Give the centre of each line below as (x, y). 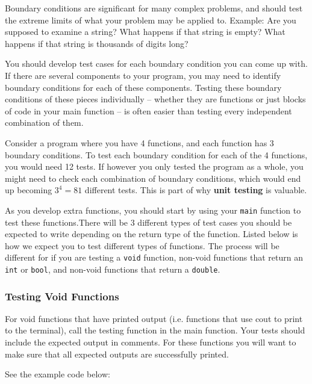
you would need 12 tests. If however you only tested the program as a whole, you (154, 166)
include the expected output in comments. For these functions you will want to (151, 342)
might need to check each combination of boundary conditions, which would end (153, 178)
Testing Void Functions (62, 296)
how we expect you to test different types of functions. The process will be (142, 245)
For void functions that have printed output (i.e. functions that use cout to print (154, 318)
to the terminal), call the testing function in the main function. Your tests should (155, 330)
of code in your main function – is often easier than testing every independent (148, 110)
